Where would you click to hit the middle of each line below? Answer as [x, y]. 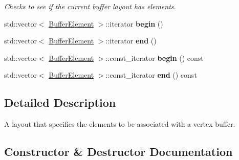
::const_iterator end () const [151, 75]
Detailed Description [60, 102]
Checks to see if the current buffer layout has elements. [90, 6]
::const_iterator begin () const [155, 58]
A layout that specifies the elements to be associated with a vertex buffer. [120, 124]
